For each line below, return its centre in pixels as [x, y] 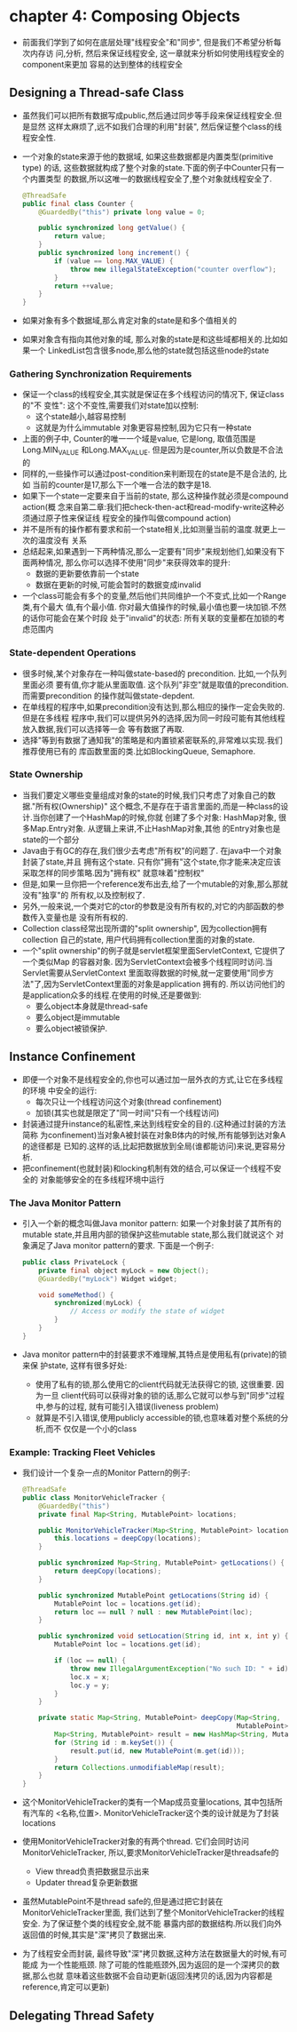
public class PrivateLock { [74, 1262]
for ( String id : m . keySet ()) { [114, 1742]
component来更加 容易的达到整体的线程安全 [102, 64]
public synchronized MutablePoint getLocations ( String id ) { [153, 1595]
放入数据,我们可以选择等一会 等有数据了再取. [103, 729]
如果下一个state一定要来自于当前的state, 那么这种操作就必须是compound [155, 496]
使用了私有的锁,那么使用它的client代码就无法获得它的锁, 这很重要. [155, 1384]
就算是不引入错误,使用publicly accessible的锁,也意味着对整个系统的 [158, 1417]
